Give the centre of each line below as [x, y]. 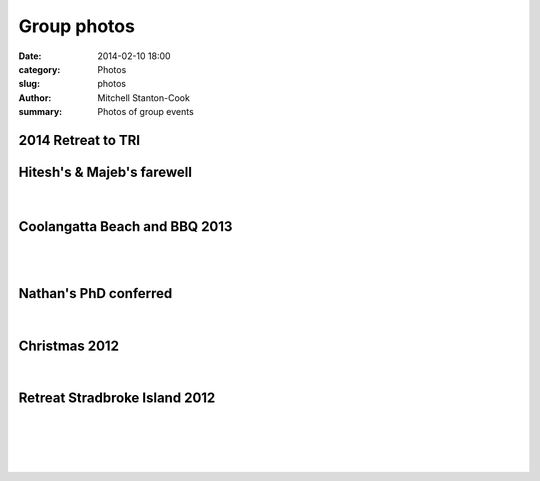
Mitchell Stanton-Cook [143, 97]
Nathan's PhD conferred [95, 293]
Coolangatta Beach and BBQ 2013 [125, 226]
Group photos [76, 26]
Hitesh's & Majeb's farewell [105, 171]
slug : [29, 84]
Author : [35, 97]
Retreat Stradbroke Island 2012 [117, 398]
